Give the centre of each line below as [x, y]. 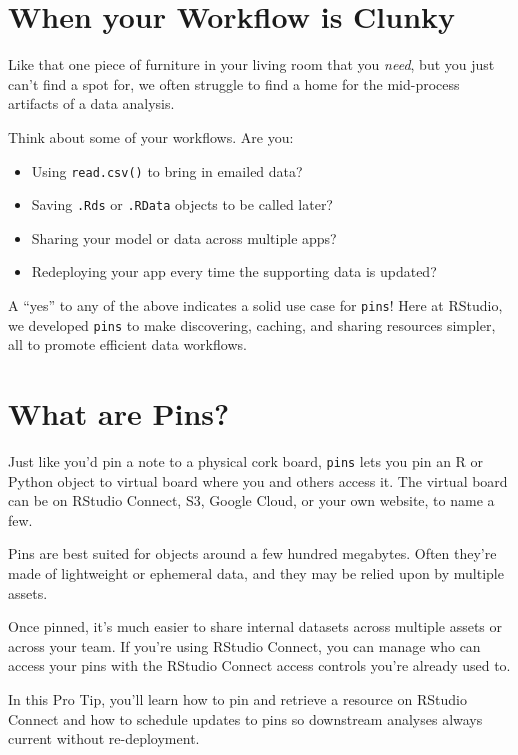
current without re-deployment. [104, 738]
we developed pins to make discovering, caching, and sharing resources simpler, [252, 324]
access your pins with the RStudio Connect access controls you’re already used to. [259, 665]
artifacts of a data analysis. [91, 103]
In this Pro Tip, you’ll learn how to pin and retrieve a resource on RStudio [237, 699]
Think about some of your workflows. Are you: [151, 136]
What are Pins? [119, 413]
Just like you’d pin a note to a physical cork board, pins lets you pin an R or [246, 461]
